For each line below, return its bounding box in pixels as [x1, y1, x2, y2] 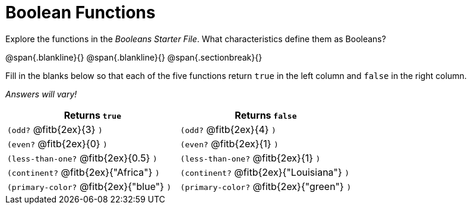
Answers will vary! [5, 88, 77, 99]
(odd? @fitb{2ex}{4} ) [180, 123, 276, 135]
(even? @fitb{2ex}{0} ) [7, 137, 108, 150]
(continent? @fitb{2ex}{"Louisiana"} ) [180, 166, 350, 178]
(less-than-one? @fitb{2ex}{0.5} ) [7, 151, 157, 164]
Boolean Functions [5, 2, 156, 23]
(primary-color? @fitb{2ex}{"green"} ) [180, 180, 352, 192]
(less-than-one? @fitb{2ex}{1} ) [180, 151, 321, 164]
